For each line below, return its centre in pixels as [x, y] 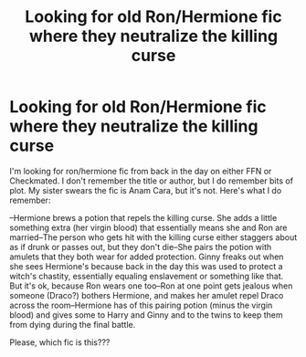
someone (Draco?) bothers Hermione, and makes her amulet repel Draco [147, 295]
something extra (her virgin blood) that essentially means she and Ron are [148, 227]
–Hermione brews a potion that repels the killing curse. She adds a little [143, 217]
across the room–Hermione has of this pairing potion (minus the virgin [141, 305]
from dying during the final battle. [73, 324]
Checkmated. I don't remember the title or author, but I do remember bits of [152, 181]
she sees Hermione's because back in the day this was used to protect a [146, 266]
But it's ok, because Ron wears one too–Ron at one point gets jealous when [151, 286]
